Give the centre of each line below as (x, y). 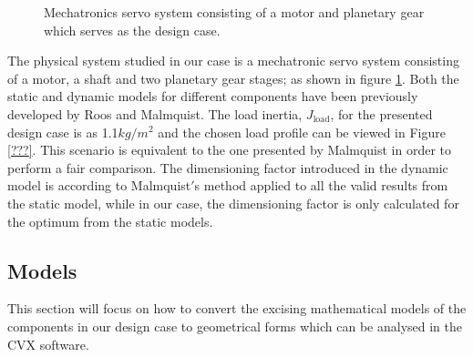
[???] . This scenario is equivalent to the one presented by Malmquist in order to (230, 150)
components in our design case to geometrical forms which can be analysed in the (235, 326)
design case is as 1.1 (63, 132)
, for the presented (381, 113)
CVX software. (48, 344)
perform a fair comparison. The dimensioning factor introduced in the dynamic (228, 167)
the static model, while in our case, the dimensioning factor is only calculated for (233, 203)
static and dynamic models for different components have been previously (213, 96)
